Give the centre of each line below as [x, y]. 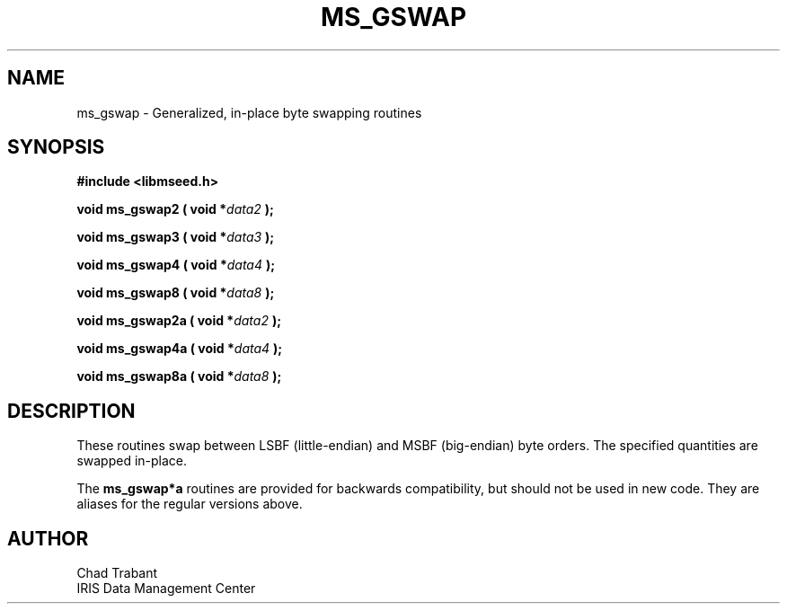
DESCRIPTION [71, 411]
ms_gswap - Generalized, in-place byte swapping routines [249, 112]
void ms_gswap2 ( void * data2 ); [175, 209]
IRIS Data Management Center [166, 589]
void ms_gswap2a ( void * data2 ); [179, 321]
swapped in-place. [132, 461]
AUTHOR [48, 538]
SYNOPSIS [56, 147]
